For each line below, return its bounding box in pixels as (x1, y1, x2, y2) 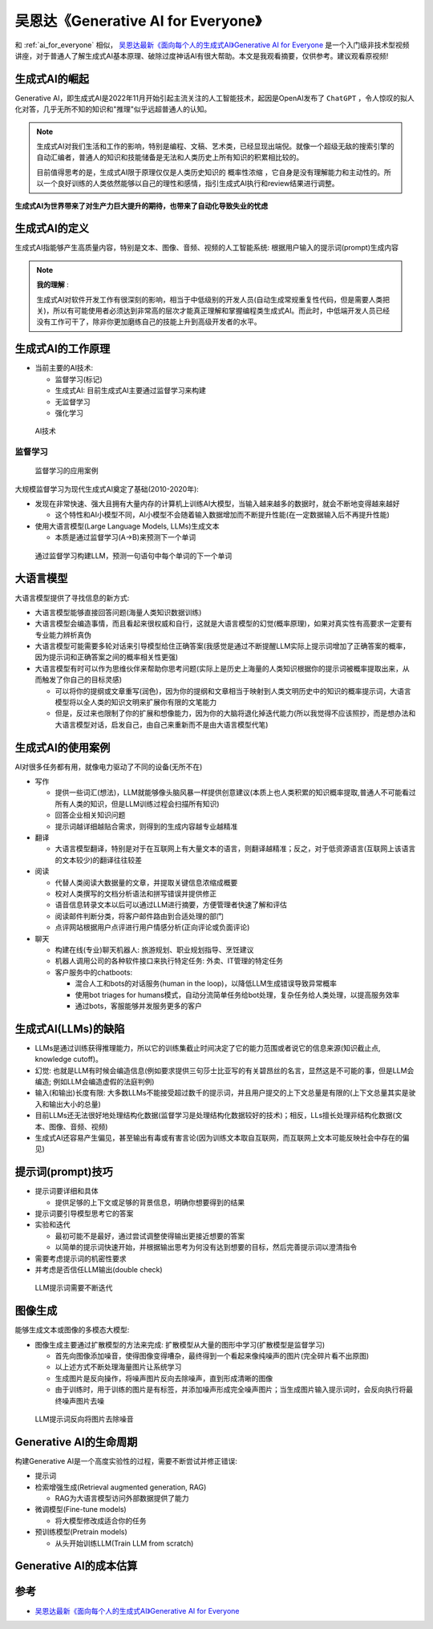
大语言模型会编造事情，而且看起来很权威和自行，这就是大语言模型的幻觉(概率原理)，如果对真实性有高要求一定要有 (34, 618, 413, 629)
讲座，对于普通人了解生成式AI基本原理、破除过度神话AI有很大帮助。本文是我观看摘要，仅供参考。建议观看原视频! (14, 51, 389, 60)
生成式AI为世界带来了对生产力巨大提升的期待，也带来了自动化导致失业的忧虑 (14, 201, 269, 210)
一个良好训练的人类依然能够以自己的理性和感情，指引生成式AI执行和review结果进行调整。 (42, 179, 339, 188)
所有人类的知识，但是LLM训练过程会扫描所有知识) (55, 799, 220, 808)
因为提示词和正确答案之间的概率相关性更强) (34, 652, 179, 662)
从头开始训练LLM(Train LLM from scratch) (55, 1538, 194, 1548)
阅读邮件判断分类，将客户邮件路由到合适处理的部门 (55, 911, 224, 921)
